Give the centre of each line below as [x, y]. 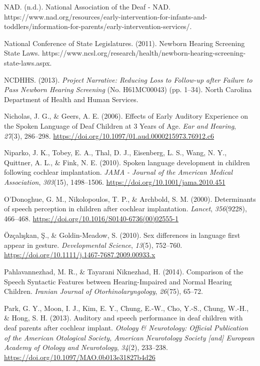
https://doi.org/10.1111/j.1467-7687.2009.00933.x [80, 255]
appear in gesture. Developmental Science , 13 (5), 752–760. [93, 245]
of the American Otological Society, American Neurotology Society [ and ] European [129, 337]
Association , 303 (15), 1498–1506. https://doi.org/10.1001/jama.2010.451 [115, 181]
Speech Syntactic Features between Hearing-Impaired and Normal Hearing [118, 281]
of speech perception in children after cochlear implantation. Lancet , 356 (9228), [125, 209]
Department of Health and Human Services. [71, 99]
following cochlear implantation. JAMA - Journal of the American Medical [118, 172]
